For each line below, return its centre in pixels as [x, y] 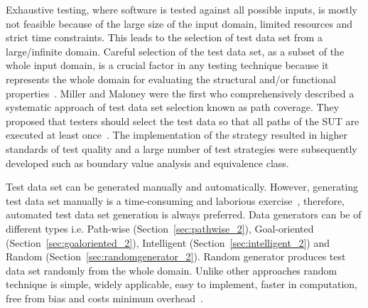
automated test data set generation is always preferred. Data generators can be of [184, 214]
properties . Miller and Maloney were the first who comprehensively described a [180, 93]
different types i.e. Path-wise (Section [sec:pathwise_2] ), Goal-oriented [160, 228]
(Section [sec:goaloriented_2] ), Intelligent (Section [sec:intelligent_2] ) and [168, 242]
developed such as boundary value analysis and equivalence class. [147, 163]
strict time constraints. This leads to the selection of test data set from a [164, 37]
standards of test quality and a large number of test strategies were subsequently [182, 148]
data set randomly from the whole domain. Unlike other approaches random [172, 270]
